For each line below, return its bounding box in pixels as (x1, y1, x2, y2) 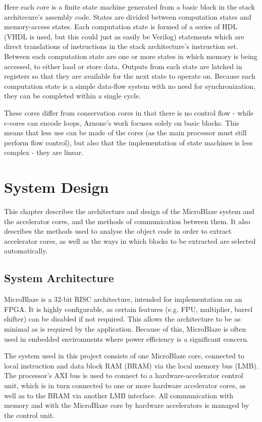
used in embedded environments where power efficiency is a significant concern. (4, 333, 249, 344)
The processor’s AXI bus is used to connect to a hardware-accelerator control (4, 370, 243, 381)
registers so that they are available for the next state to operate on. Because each (4, 71, 255, 81)
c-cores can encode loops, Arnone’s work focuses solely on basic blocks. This (4, 117, 239, 128)
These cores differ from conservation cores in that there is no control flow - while (4, 107, 254, 118)
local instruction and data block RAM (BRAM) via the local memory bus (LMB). (4, 360, 258, 371)
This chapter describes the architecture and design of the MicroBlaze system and (4, 206, 254, 217)
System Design (4, 177, 109, 197)
